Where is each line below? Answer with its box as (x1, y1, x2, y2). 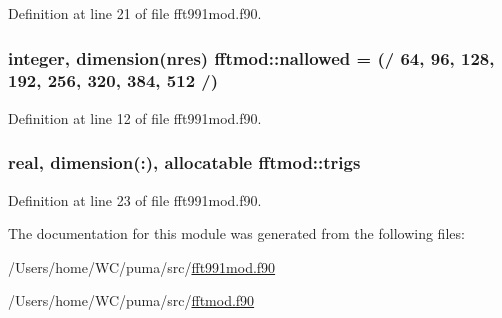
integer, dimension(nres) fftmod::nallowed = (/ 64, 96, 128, (8, 45, 495, 70)
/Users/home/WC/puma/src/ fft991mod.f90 (8, 256, 276, 277)
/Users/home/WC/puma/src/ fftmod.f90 (8, 290, 255, 311)
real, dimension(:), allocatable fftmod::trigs (8, 150, 361, 175)
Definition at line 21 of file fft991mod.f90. (8, 3, 262, 23)
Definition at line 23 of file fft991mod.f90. (8, 189, 262, 210)
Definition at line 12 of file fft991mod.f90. (8, 107, 262, 128)
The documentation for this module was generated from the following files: (8, 223, 465, 244)
